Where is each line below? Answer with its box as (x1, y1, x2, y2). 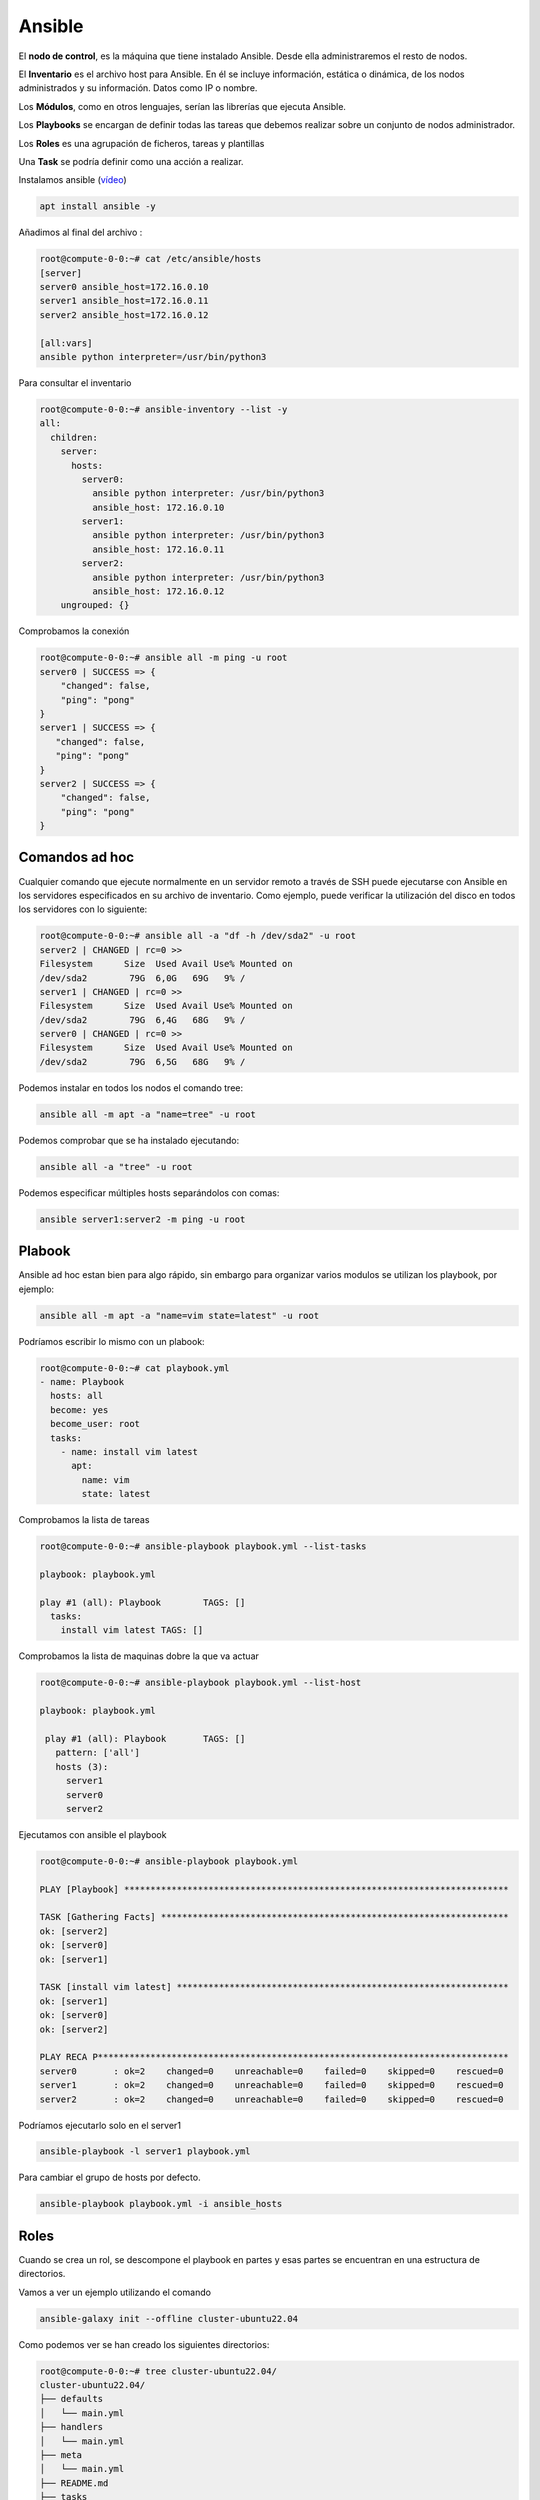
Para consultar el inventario (18, 376, 132, 389)
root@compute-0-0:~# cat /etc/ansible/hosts (39, 253, 262, 265)
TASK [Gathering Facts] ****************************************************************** (39, 1911, 509, 1923)
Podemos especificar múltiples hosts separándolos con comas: (18, 1186, 280, 1199)
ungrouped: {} (60, 600, 130, 611)
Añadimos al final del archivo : (18, 226, 143, 239)
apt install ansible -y (39, 201, 157, 212)
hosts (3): (55, 1761, 109, 1772)
